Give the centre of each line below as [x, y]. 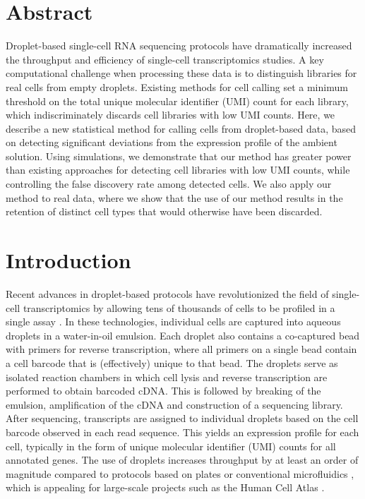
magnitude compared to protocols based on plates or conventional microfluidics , [180, 473]
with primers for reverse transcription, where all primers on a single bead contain [181, 349]
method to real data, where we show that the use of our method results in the [174, 197]
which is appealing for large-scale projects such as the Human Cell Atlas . [165, 487]
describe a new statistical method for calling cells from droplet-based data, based [181, 128]
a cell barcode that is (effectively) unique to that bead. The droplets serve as [172, 362]
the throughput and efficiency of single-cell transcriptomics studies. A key [165, 59]
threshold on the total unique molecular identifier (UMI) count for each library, [177, 101]
